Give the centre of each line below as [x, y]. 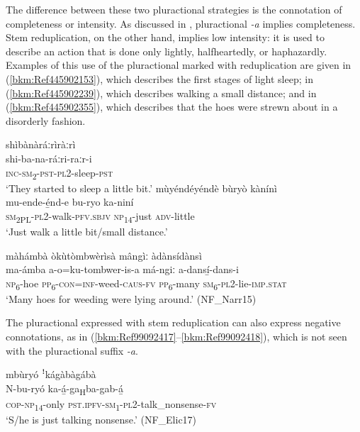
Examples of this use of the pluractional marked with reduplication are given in [179, 65]
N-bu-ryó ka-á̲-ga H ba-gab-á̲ [64, 389]
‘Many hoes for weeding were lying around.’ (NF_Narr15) [131, 298]
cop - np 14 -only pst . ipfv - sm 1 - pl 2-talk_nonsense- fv [111, 404]
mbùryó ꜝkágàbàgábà [51, 374]
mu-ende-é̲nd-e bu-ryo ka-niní [70, 202]
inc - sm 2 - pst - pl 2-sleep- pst [60, 173]
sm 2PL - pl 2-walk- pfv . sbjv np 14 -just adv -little [100, 216]
